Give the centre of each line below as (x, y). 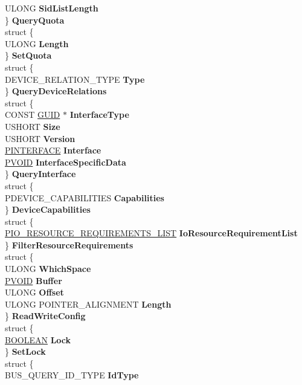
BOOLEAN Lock (38, 339)
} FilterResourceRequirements (69, 244)
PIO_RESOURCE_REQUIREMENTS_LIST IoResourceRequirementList (151, 233)
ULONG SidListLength (52, 8)
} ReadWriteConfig (45, 316)
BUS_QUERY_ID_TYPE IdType (72, 375)
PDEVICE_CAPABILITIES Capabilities (85, 197)
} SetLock (25, 351)
